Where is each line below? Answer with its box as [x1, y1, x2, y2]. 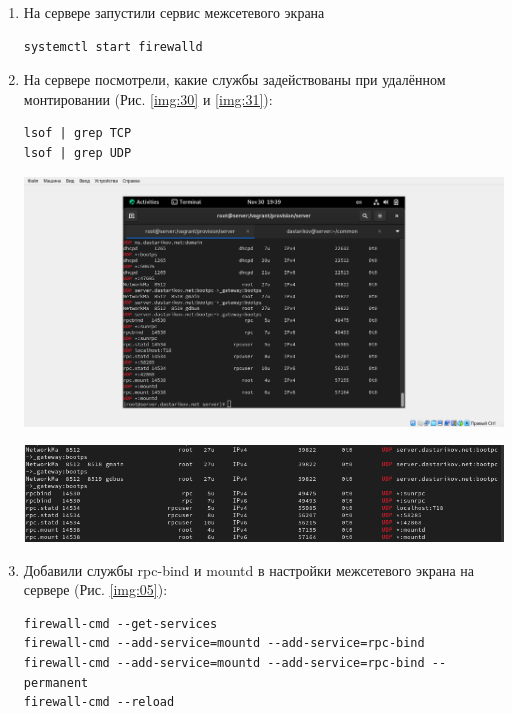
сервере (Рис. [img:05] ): [23, 579, 168, 600]
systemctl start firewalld [23, 39, 203, 54]
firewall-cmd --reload [23, 695, 175, 710]
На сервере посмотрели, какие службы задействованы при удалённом [23, 69, 446, 90]
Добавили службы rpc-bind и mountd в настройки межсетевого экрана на [23, 559, 474, 580]
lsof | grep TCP [23, 126, 132, 141]
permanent [23, 675, 89, 690]
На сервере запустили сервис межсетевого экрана [23, 2, 325, 22]
